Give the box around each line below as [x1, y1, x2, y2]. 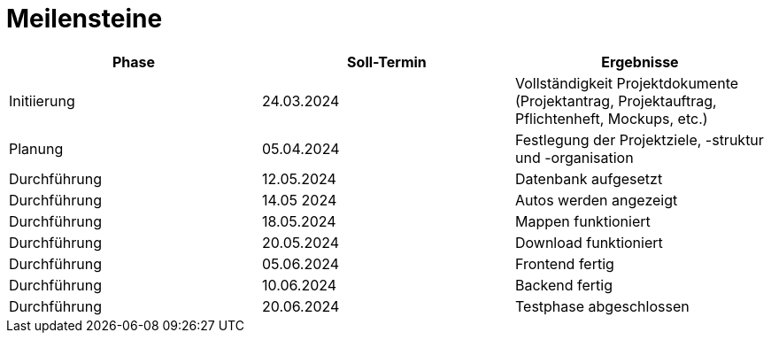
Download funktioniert [514, 233, 663, 251]
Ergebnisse [601, 52, 679, 71]
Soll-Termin [347, 52, 427, 71]
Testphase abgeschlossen [514, 297, 690, 315]
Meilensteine [6, 4, 163, 34]
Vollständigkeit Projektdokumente [514, 73, 739, 92]
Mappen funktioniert [514, 212, 651, 230]
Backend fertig [514, 275, 613, 294]
